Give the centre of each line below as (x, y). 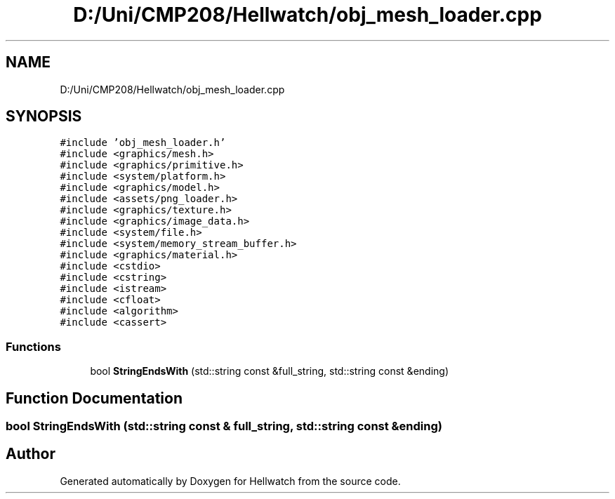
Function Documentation (94, 398)
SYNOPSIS (44, 117)
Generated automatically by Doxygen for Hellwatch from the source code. (230, 481)
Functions (33, 346)
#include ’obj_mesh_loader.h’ (143, 143)
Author (31, 454)
